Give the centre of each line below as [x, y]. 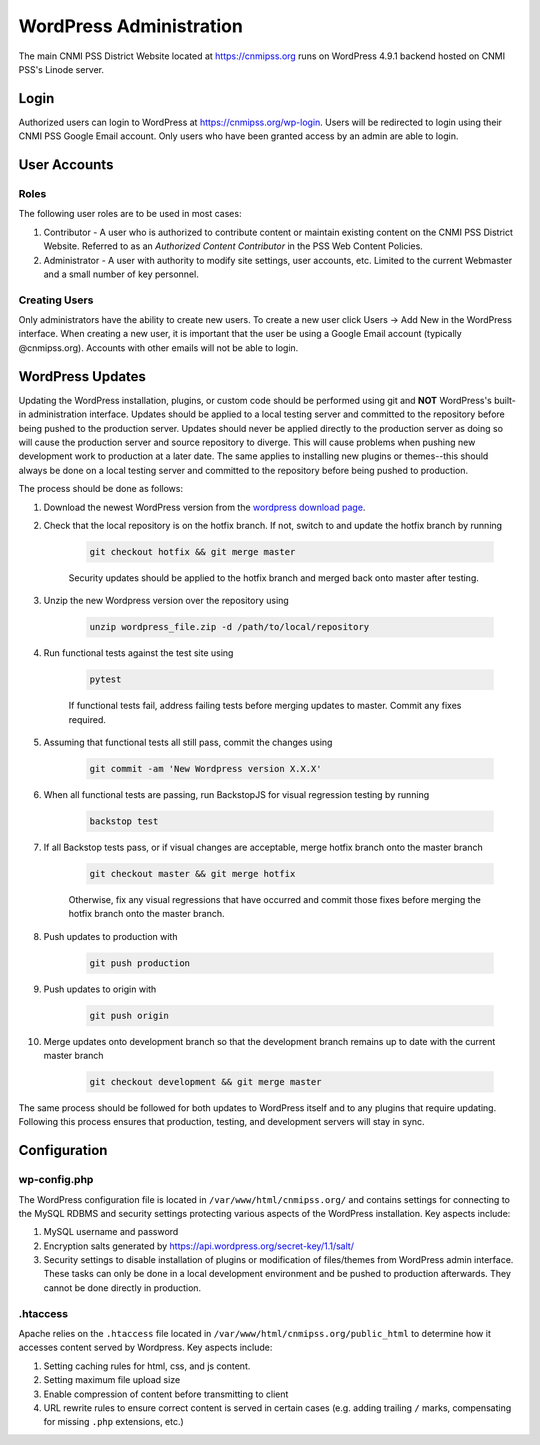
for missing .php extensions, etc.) [113, 1422]
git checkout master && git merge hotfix [192, 873]
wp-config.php [56, 1180]
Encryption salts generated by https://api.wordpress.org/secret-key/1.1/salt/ [199, 1246]
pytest [105, 679]
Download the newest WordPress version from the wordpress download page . [204, 507]
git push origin [129, 1015]
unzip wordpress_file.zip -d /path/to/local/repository [229, 627]
